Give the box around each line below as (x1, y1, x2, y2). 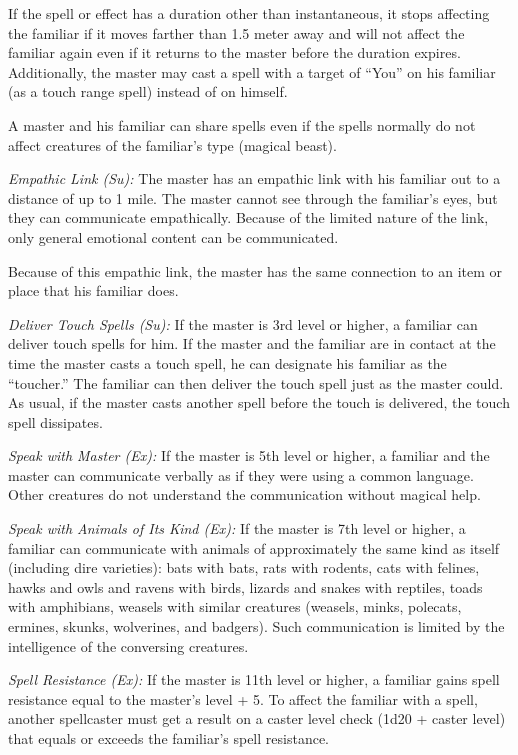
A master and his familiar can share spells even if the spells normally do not (8, 114, 476, 135)
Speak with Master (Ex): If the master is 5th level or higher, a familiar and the (8, 445, 490, 466)
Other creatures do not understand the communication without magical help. (8, 484, 481, 505)
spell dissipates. (8, 411, 103, 432)
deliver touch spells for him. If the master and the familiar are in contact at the (8, 333, 496, 354)
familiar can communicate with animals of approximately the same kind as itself (8, 537, 500, 558)
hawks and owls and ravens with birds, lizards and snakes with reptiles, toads (8, 576, 483, 597)
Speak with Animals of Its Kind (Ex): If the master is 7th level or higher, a (8, 518, 466, 539)
